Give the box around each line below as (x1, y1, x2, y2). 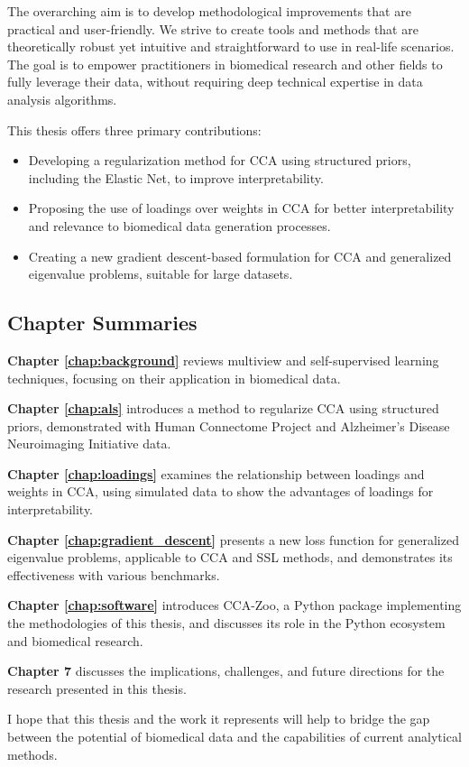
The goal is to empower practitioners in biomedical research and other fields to (7, 54, 443, 73)
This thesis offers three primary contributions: (7, 120, 262, 139)
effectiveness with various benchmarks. (7, 565, 220, 584)
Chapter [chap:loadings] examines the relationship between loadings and (7, 464, 425, 483)
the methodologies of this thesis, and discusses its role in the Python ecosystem (7, 614, 446, 633)
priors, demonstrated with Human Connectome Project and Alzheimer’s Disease (7, 416, 450, 435)
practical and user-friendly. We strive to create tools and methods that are (7, 19, 418, 38)
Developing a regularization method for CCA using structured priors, (28, 151, 411, 170)
